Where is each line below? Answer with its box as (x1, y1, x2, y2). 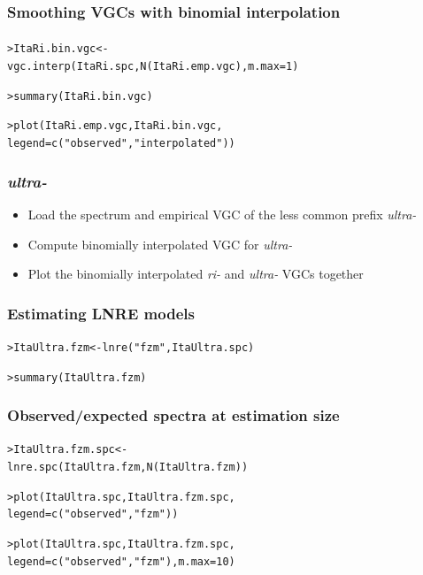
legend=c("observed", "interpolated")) (7, 137, 235, 150)
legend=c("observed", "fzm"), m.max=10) (7, 555, 235, 568)
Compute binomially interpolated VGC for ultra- (27, 234, 293, 253)
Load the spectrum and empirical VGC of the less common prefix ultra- (27, 204, 417, 223)
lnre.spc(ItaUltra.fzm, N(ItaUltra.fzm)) (7, 461, 249, 474)
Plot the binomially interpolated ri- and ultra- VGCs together (27, 264, 364, 283)
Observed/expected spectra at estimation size (7, 404, 340, 426)
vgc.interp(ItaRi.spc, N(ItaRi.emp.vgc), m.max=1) (7, 60, 299, 73)
